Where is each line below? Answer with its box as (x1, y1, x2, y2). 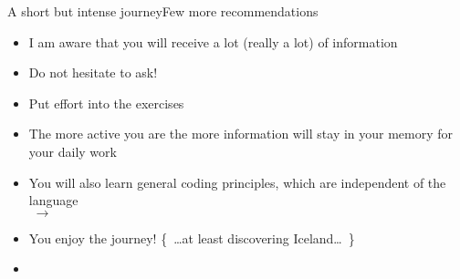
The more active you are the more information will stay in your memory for (28, 124, 454, 143)
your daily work (28, 141, 117, 160)
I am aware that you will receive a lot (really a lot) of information (28, 32, 398, 51)
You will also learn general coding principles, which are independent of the (28, 172, 446, 191)
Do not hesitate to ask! (28, 63, 158, 82)
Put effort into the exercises (28, 93, 184, 112)
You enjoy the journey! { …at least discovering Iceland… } (28, 228, 355, 247)
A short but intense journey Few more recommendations (7, 2, 319, 20)
